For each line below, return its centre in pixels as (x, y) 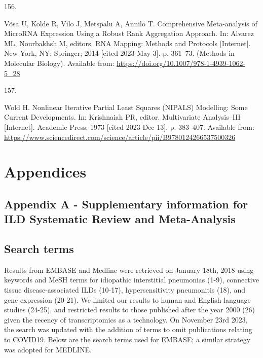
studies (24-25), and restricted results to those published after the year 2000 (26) (129, 310)
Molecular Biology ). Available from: (59, 63)
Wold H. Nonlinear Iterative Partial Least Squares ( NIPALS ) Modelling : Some (126, 107)
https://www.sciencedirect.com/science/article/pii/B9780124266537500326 (120, 137)
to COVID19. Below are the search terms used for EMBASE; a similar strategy (127, 339)
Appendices (45, 172)
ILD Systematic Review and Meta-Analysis (120, 219)
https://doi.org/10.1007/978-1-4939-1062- (181, 63)
